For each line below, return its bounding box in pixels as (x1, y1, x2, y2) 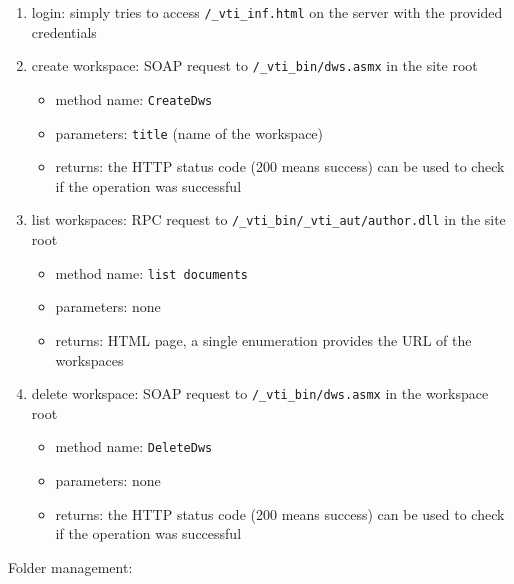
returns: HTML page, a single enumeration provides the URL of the (55, 329, 472, 350)
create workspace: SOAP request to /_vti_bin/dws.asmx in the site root (31, 55, 478, 76)
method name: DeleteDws (55, 436, 213, 457)
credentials (31, 21, 97, 42)
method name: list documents (55, 262, 248, 283)
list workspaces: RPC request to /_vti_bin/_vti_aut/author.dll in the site (31, 209, 506, 230)
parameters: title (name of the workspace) (55, 122, 324, 143)
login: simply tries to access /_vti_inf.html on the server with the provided (31, 2, 503, 22)
